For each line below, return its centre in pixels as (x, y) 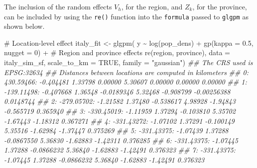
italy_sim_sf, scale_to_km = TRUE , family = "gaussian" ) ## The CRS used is (128, 62)
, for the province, (220, 6)
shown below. (24, 26)
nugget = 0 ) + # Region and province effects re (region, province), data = (117, 52)
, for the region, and (152, 6)
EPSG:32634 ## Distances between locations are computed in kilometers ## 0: (126, 72)
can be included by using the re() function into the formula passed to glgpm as (126, 16)
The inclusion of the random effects (58, 6)
